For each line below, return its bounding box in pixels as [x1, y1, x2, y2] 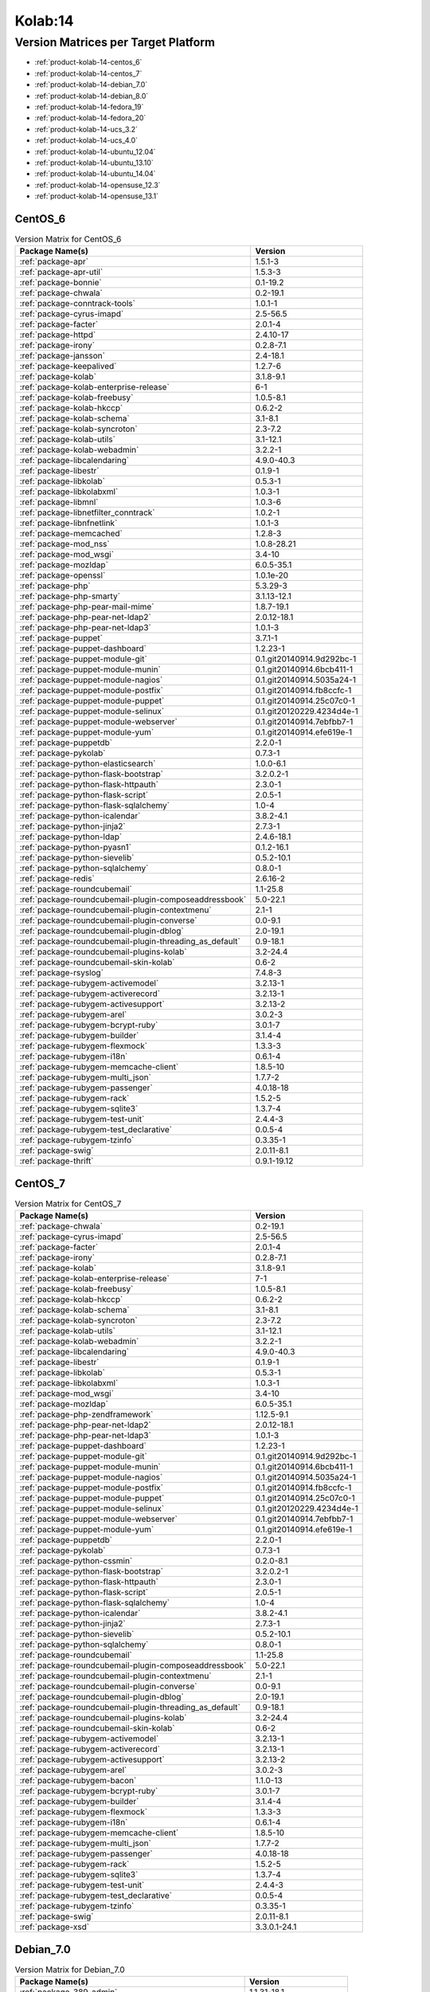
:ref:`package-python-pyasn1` [19, 841, 131, 853]
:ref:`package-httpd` [19, 329, 96, 340]
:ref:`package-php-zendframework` [19, 1409, 154, 1420]
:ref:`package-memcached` [19, 528, 123, 539]
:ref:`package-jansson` [19, 351, 105, 362]
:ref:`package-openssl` [19, 570, 106, 581]
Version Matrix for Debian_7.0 [14, 1964, 125, 1975]
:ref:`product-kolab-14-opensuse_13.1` [34, 191, 159, 201]
